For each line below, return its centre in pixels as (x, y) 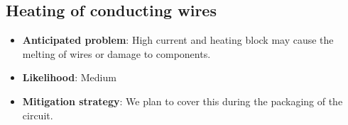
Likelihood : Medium (69, 77)
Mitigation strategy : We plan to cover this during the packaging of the (183, 101)
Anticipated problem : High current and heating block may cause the (178, 40)
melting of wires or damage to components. (116, 53)
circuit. (38, 115)
